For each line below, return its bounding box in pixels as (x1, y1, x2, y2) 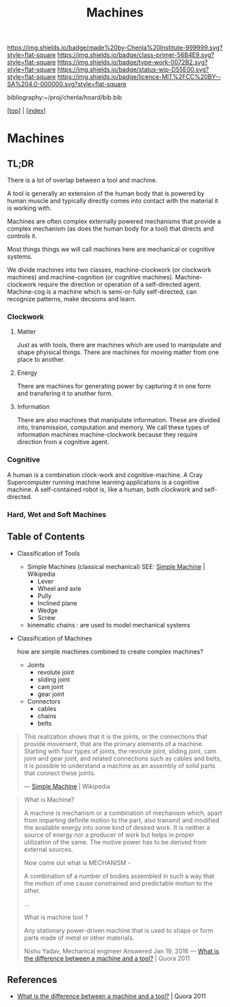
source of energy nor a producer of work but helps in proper (23, 831, 195, 839)
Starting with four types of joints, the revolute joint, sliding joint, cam (23, 747, 217, 755)
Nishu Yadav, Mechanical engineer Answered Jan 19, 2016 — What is (23, 947, 219, 955)
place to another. (16, 356, 65, 364)
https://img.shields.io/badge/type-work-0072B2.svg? (57, 58, 208, 67)
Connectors (27, 697, 61, 705)
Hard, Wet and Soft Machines (7, 509, 107, 519)
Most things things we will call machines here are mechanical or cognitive (7, 245, 216, 253)
